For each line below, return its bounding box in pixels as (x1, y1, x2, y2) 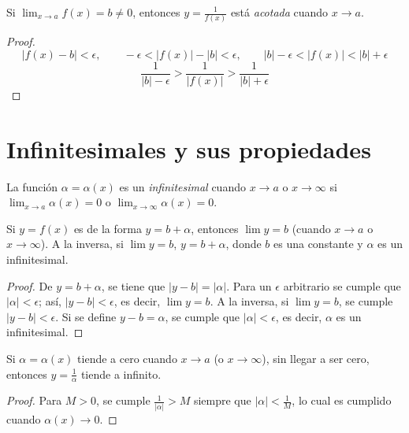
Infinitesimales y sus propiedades (6, 132, 371, 165)
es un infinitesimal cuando (119, 178, 246, 194)
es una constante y (273, 235, 363, 252)
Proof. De (6, 277, 53, 294)
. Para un (226, 277, 272, 294)
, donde (225, 235, 262, 252)
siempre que (193, 392, 251, 409)
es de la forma (73, 220, 142, 236)
